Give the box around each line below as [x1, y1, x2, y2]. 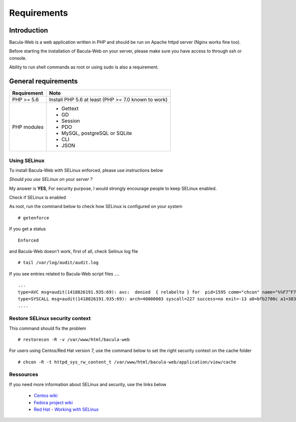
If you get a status [9, 226, 46, 232]
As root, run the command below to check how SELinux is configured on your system [9, 204, 183, 210]
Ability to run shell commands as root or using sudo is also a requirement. [9, 64, 159, 70]
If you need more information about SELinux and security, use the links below [9, 381, 167, 387]
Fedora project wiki [34, 399, 73, 405]
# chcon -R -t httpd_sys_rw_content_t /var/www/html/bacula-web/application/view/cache [18, 359, 237, 365]
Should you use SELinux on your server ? [9, 176, 93, 182]
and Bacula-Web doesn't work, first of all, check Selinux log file [9, 248, 138, 254]
